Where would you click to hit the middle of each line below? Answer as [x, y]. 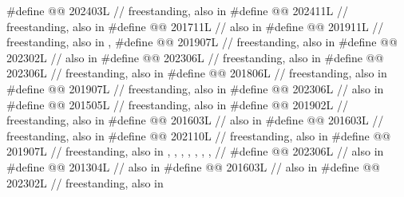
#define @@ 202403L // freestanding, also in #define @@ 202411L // [177, 10]
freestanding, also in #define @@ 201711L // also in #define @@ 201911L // [195, 26]
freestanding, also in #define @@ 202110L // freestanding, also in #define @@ [199, 135]
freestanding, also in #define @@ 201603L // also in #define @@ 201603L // [195, 120]
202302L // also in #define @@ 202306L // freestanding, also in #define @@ [195, 57]
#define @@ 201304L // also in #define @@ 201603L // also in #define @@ [193, 166]
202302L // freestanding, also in [85, 182]
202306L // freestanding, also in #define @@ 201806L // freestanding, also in [197, 73]
